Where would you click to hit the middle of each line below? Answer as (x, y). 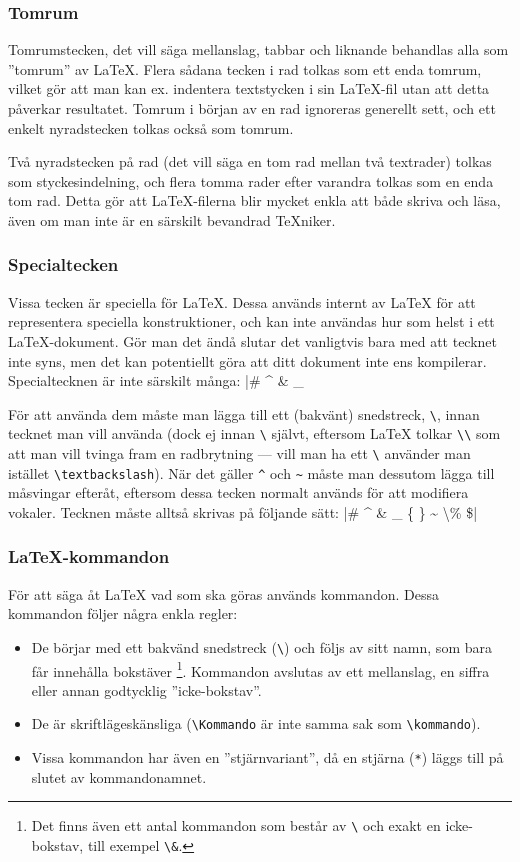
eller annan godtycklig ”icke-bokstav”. (146, 689)
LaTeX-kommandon (89, 556)
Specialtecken (63, 264)
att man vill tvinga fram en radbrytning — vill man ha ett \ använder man (239, 453)
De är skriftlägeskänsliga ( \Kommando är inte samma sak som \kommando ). (256, 723)
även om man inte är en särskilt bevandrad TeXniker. (172, 219)
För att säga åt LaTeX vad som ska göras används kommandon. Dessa (223, 593)
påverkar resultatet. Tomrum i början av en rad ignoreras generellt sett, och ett (252, 108)
